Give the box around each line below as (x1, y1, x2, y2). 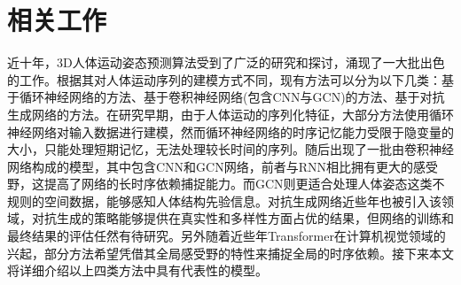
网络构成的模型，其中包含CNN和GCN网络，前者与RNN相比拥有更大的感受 (7, 157, 439, 175)
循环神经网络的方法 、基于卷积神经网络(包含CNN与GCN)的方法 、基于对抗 (19, 88, 445, 106)
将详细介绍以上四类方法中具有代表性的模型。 (7, 261, 268, 280)
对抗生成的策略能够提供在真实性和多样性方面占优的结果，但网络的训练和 (31, 209, 454, 227)
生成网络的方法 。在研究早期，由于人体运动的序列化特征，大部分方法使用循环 (7, 104, 454, 123)
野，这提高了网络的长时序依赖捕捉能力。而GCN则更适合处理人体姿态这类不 (7, 174, 445, 193)
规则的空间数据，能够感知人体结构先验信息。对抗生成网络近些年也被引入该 (7, 191, 441, 210)
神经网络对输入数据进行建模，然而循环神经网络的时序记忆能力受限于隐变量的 (7, 122, 454, 141)
